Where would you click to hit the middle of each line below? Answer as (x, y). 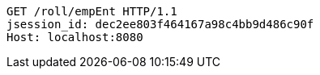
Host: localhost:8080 (75, 37)
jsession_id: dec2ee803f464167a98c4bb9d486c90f (160, 24)
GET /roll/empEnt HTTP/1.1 (92, 11)
